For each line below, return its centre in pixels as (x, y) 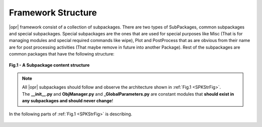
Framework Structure (53, 13)
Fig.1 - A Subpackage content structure (49, 65)
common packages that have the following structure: (62, 54)
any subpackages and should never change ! (68, 101)
